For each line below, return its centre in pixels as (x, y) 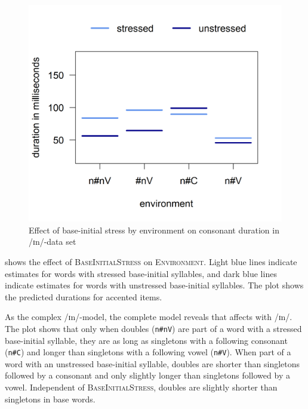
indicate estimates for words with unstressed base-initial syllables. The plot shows (154, 285)
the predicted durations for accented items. (84, 296)
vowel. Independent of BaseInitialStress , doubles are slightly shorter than (141, 387)
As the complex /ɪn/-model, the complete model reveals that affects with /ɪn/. (149, 317)
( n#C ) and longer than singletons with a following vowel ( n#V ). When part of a (148, 352)
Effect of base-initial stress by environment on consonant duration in (154, 230)
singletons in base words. (50, 399)
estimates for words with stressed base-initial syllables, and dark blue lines (141, 273)
